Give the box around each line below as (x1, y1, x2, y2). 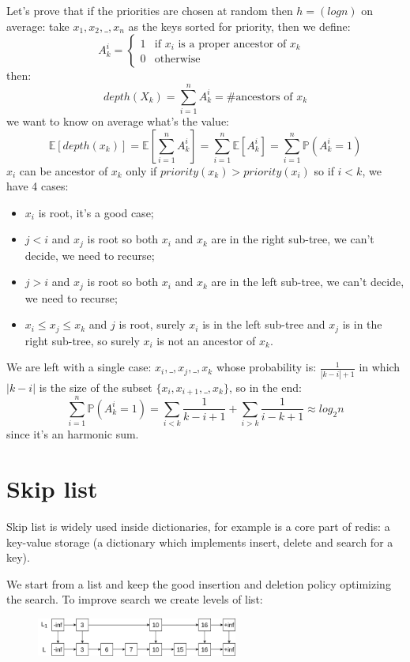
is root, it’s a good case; (38, 204, 154, 220)
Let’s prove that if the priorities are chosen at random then (6, 2, 293, 18)
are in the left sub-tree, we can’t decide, (211, 273, 404, 290)
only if (126, 162, 157, 179)
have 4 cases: (6, 178, 69, 194)
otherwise (154, 54, 201, 66)
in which (359, 359, 401, 375)
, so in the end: (229, 378, 302, 395)
